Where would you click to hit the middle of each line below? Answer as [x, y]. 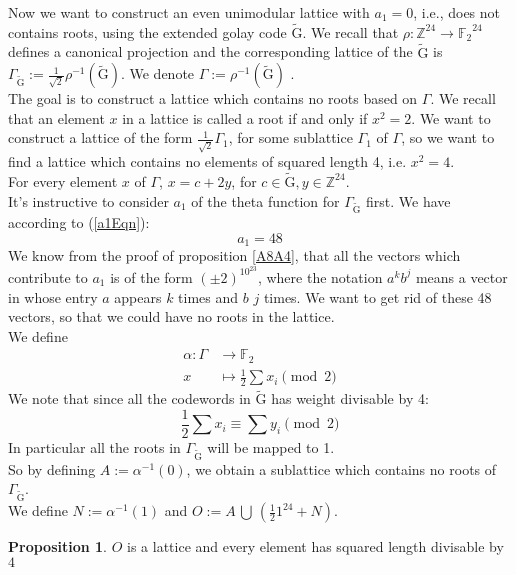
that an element [56, 117]
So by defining [52, 468]
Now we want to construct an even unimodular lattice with [189, 12]
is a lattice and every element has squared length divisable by [315, 546]
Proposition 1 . [57, 546]
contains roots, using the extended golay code [147, 31]
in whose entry [53, 296]
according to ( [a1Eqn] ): [79, 222]
